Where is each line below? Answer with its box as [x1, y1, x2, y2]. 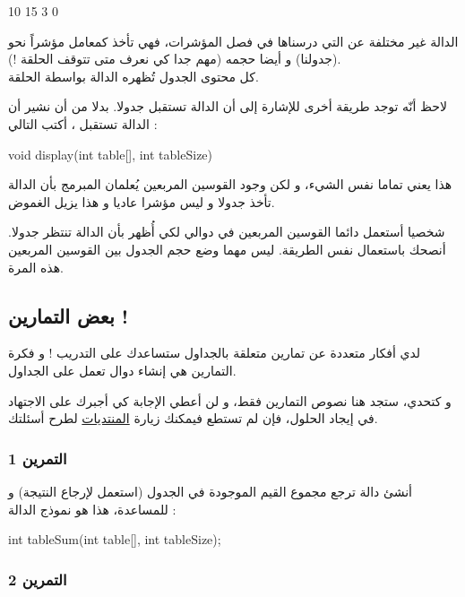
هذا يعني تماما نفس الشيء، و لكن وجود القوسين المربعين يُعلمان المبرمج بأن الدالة [8, 175, 452, 194]
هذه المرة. [8, 257, 64, 276]
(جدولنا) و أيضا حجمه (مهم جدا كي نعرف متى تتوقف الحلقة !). [8, 49, 341, 68]
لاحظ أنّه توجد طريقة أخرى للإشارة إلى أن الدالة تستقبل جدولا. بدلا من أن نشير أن [8, 97, 447, 116]
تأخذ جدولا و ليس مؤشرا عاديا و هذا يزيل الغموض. [8, 192, 275, 211]
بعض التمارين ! [8, 301, 129, 329]
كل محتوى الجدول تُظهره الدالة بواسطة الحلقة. [8, 66, 259, 85]
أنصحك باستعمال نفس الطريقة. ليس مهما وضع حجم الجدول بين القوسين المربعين [8, 239, 446, 258]
